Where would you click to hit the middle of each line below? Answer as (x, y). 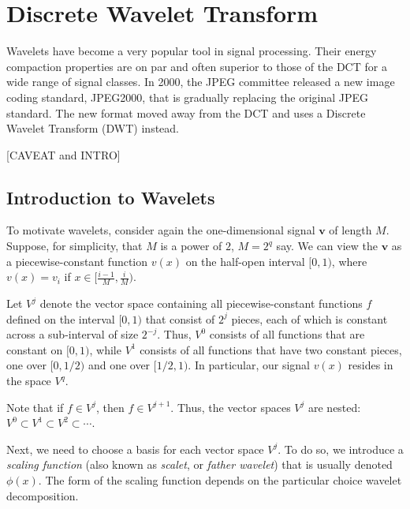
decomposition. (43, 495)
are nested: (334, 407)
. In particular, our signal (249, 365)
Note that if (35, 407)
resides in (371, 365)
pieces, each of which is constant (309, 318)
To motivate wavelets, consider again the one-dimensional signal (161, 230)
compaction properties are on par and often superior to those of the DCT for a (197, 66)
